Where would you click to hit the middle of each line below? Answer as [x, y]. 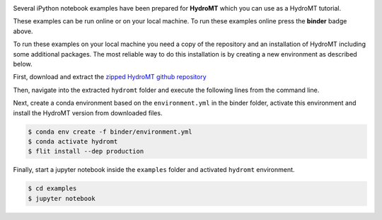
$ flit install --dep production [86, 151]
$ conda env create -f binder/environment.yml [110, 132]
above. [23, 31]
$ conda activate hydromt [73, 141]
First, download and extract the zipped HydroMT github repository [110, 77]
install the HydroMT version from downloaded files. [88, 112]
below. [23, 64]
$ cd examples [52, 189]
